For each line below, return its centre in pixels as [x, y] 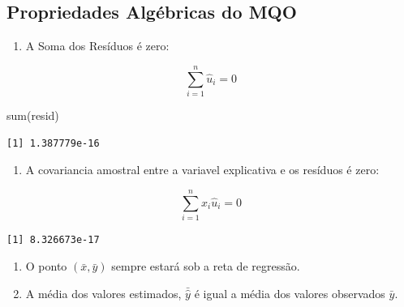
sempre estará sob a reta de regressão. [206, 266]
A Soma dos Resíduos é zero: [97, 46]
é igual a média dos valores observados [290, 294]
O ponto [46, 266]
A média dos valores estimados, [103, 294]
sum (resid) [33, 115]
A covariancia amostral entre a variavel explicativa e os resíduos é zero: [202, 170]
